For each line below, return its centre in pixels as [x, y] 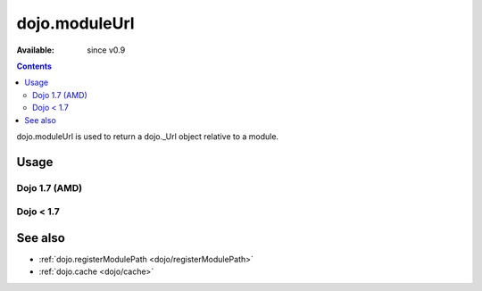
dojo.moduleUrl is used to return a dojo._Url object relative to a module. [148, 136]
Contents [34, 66]
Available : [36, 50]
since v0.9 [106, 50]
